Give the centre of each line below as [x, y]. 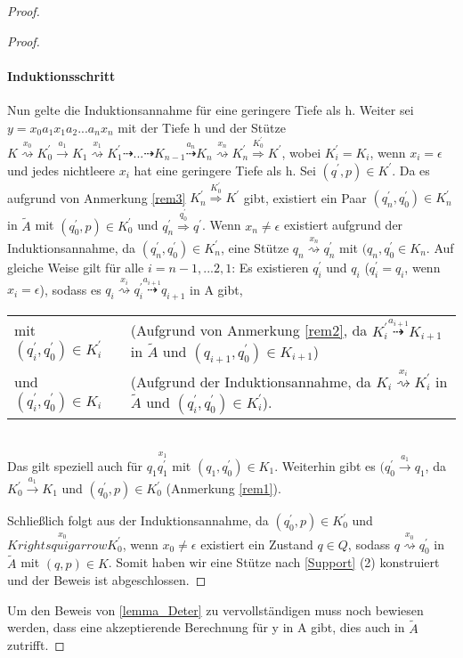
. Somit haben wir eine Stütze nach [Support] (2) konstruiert [274, 562]
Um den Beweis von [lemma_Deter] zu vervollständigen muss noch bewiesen [215, 609]
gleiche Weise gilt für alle [76, 267]
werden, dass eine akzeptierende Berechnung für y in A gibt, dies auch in [206, 627]
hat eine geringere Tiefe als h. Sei [225, 170]
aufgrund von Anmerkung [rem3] [97, 197]
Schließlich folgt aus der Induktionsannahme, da [138, 520]
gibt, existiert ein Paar [305, 197]
